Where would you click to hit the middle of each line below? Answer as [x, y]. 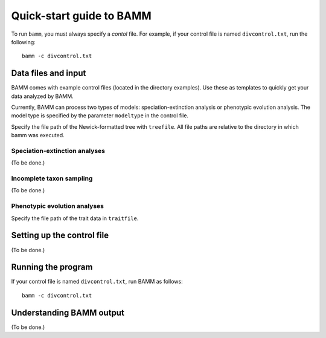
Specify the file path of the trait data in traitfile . [75, 218]
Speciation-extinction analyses [58, 151]
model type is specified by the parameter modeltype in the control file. [100, 115]
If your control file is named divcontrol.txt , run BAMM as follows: [97, 282]
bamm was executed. [38, 135]
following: [23, 42]
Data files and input [49, 73]
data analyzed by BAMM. [42, 96]
